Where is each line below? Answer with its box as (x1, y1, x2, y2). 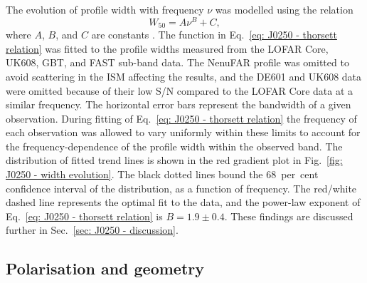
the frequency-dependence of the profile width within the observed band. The (6, 138, 343, 153)
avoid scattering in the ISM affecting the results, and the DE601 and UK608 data (6, 68, 362, 83)
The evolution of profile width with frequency (6, 2, 204, 16)
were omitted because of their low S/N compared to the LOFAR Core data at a (6, 83, 353, 98)
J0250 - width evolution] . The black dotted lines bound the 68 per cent (6, 167, 319, 182)
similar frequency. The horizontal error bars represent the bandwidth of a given (6, 97, 351, 112)
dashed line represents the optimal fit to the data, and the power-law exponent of (6, 195, 361, 210)
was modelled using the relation (215, 2, 353, 16)
